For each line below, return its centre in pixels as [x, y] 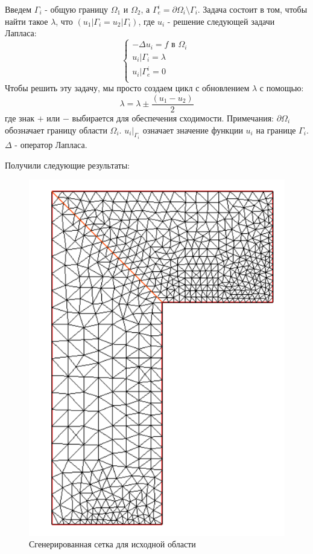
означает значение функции [193, 130]
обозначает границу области [56, 130]
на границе [276, 130]
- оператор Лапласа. [51, 145]
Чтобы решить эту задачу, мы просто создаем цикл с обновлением [127, 88]
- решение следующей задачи [221, 21]
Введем [18, 9]
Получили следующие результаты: [67, 165]
